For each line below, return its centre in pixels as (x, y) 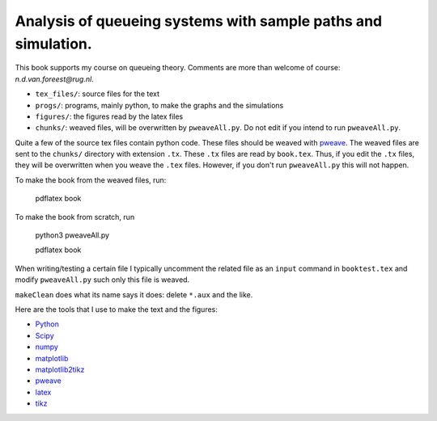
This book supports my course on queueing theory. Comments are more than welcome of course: (178, 68)
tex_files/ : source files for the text (98, 94)
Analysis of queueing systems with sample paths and (199, 21)
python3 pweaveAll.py (72, 235)
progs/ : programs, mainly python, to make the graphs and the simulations (159, 105)
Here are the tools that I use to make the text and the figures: (117, 309)
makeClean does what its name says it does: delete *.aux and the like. (134, 294)
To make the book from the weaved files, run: (91, 180)
